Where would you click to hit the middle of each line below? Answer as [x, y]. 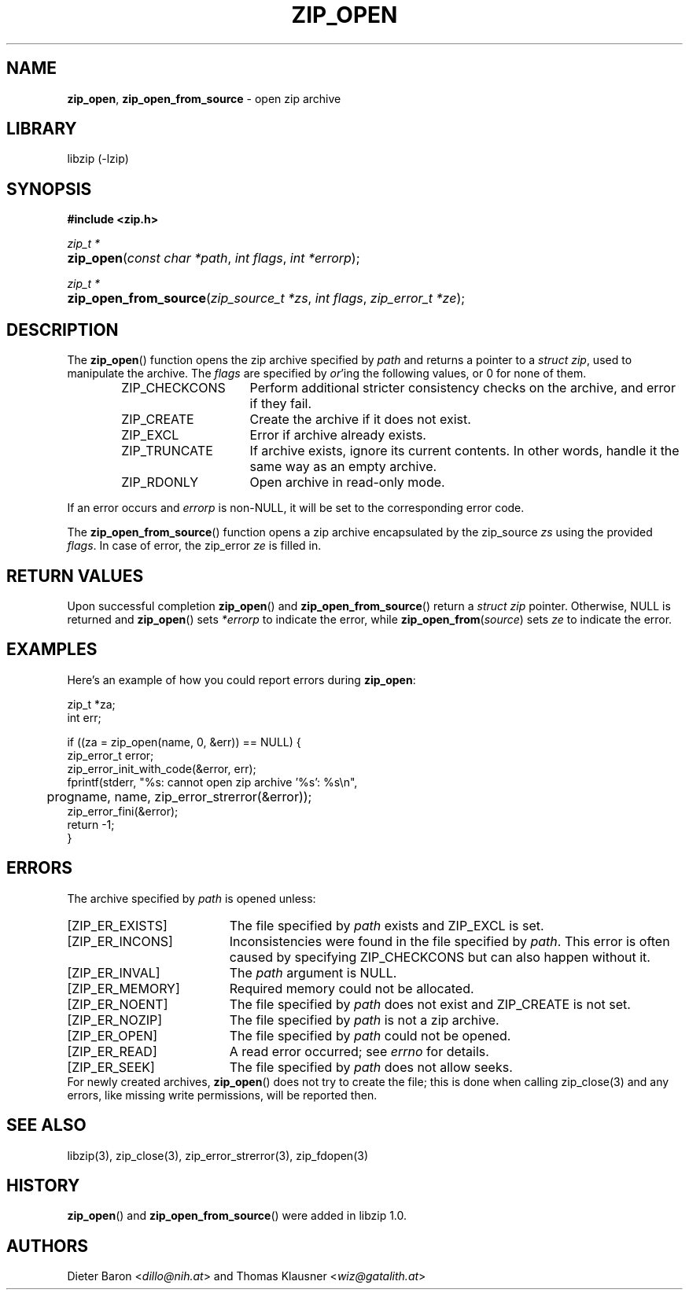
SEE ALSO [46, 1125]
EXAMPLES [52, 650]
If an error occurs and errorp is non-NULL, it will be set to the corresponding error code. [296, 508]
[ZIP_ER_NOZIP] [115, 1020]
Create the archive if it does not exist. [360, 420]
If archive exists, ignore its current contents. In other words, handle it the [464, 451]
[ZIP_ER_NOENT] [118, 1004]
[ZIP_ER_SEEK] [111, 1067]
